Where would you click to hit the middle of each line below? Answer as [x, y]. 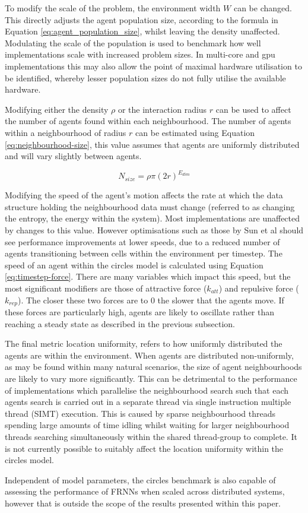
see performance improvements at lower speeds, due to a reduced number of [142, 241]
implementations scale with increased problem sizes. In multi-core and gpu [140, 54]
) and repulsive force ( [259, 288]
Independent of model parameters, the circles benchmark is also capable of [140, 479]
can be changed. [263, 8]
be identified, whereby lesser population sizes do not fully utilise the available [145, 77]
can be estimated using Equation [195, 132]
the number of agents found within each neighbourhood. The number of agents [148, 121]
